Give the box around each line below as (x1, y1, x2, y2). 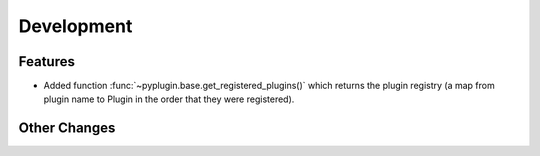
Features (18, 53, 75, 70)
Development (18, 15, 133, 37)
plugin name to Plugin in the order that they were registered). (43, 93, 295, 105)
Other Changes (18, 120, 116, 137)
